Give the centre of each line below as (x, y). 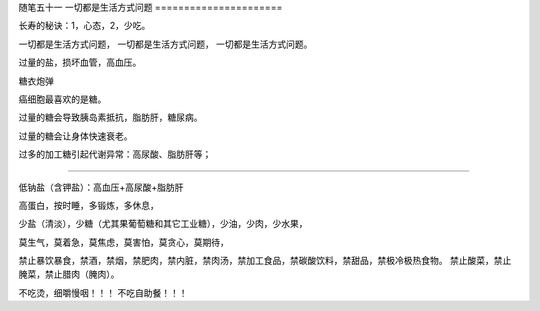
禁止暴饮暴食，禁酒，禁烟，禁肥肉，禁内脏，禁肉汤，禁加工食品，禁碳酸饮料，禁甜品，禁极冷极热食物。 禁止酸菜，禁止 (265, 261)
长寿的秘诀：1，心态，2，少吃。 (84, 26)
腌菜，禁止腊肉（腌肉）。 (69, 274)
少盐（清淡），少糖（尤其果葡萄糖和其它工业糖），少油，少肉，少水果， (163, 224)
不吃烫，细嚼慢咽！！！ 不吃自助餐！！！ (103, 292)
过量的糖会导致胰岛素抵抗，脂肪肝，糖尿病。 (110, 117)
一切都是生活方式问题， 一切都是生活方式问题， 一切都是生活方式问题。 (165, 44)
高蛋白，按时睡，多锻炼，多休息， (88, 205)
